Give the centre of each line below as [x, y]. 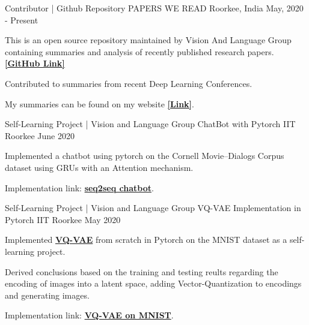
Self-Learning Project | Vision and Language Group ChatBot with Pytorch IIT [150, 124]
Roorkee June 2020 [40, 135]
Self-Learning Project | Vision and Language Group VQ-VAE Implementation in [153, 208]
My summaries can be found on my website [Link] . [99, 103]
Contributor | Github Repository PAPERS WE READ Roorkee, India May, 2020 [154, 8]
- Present [22, 19]
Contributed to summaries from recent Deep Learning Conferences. [129, 83]
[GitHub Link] [35, 63]
